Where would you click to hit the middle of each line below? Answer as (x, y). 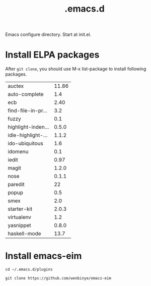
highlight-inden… (28, 127)
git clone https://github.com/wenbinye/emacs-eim (58, 278)
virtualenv (20, 217)
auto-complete (26, 94)
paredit (16, 185)
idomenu (18, 152)
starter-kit (20, 209)
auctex (16, 86)
